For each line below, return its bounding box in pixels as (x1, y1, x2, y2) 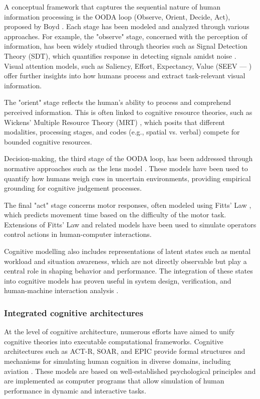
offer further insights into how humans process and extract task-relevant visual (4, 70, 245, 81)
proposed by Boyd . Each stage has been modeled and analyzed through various (4, 21, 249, 32)
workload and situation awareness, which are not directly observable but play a (4, 255, 247, 266)
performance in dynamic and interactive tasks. (4, 385, 146, 395)
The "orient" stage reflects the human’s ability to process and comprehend (4, 97, 231, 107)
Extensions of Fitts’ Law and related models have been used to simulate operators (4, 219, 256, 229)
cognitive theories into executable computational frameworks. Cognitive (4, 336, 223, 346)
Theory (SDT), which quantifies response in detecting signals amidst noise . (4, 50, 236, 61)
